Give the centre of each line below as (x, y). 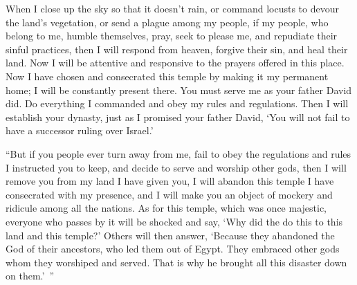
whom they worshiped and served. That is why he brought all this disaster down (176, 262)
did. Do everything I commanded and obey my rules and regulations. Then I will (177, 103)
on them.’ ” (30, 276)
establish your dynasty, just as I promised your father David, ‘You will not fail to (178, 117)
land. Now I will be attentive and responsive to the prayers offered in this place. (175, 63)
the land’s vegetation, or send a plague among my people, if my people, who (167, 22)
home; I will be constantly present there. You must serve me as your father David (179, 90)
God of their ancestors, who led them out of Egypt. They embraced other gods (173, 249)
